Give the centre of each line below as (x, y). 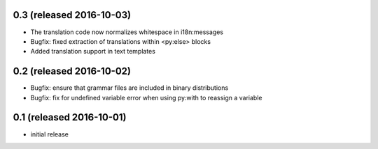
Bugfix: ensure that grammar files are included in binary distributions (129, 88)
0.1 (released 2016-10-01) (70, 117)
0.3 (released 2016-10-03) (72, 15)
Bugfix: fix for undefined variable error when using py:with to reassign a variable (146, 97)
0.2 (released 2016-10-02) (72, 71)
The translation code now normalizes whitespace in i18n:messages (127, 32)
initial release (50, 134)
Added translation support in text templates (93, 52)
